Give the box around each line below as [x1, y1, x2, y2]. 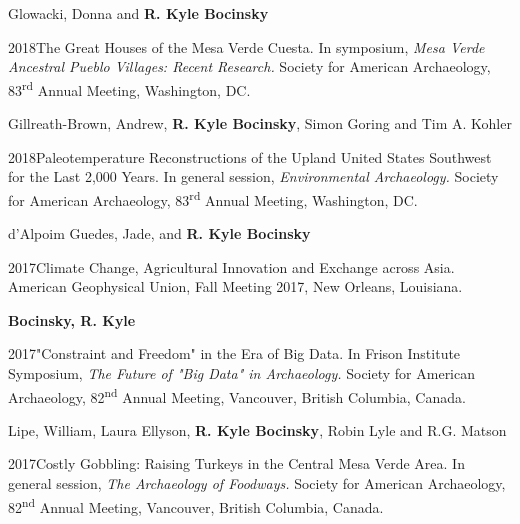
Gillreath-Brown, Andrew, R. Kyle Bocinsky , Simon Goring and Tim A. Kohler [8, 113, 512, 134]
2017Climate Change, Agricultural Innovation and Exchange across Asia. [8, 256, 455, 277]
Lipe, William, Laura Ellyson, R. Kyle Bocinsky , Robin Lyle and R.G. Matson [8, 419, 507, 440]
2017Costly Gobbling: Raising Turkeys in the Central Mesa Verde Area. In [8, 453, 465, 474]
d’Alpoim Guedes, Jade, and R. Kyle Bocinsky [8, 223, 311, 244]
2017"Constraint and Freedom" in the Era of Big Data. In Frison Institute [8, 343, 461, 364]
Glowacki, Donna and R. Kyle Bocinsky [8, 3, 269, 23]
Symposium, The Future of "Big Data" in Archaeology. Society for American [8, 363, 476, 384]
